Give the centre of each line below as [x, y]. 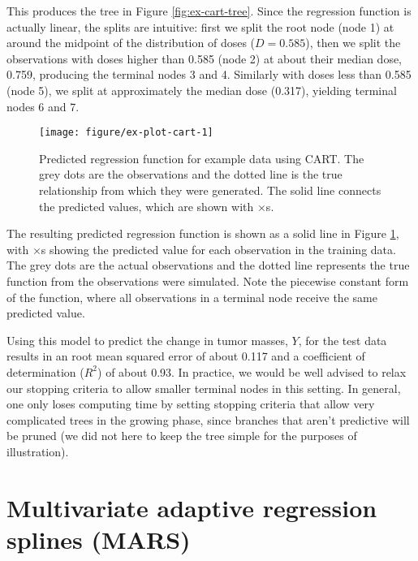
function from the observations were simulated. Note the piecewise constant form [208, 280]
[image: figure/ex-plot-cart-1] [126, 133]
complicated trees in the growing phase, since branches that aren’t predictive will [208, 419]
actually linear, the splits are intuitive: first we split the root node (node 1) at [200, 26]
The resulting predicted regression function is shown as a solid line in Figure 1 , [203, 233]
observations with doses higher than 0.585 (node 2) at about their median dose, [205, 58]
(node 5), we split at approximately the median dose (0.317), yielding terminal [202, 90]
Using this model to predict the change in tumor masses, [147, 340]
